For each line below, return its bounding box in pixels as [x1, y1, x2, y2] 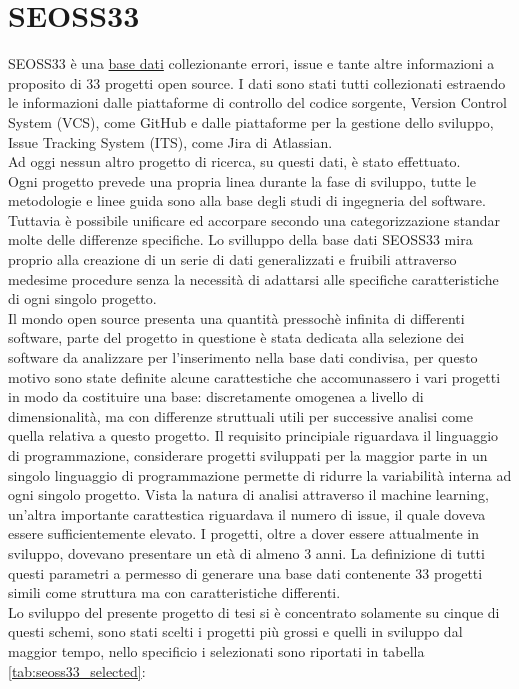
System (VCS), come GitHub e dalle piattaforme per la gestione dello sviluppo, [8, 111, 494, 132]
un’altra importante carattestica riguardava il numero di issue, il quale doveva [8, 503, 486, 524]
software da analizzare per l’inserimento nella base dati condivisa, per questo [8, 347, 478, 368]
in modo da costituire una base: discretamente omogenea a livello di [8, 386, 424, 407]
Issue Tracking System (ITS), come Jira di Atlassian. [8, 131, 333, 152]
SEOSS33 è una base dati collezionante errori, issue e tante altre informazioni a [8, 53, 495, 74]
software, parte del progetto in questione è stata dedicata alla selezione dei [8, 327, 465, 348]
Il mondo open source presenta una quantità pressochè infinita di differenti [8, 307, 465, 328]
